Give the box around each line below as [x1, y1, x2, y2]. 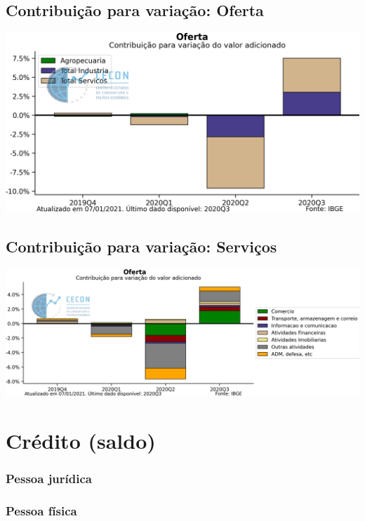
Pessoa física [6, 501, 77, 519]
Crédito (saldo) [6, 426, 156, 454]
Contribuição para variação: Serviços [6, 236, 277, 257]
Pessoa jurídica [6, 469, 92, 487]
